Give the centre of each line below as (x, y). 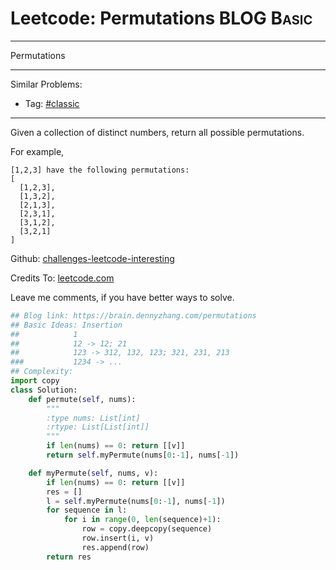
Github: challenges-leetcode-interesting (92, 258)
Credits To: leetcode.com (62, 278)
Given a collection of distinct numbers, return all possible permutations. (157, 132)
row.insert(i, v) (118, 538)
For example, (37, 151)
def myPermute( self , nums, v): (93, 473)
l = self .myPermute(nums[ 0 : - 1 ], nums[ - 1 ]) (136, 501)
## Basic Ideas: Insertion (66, 325)
